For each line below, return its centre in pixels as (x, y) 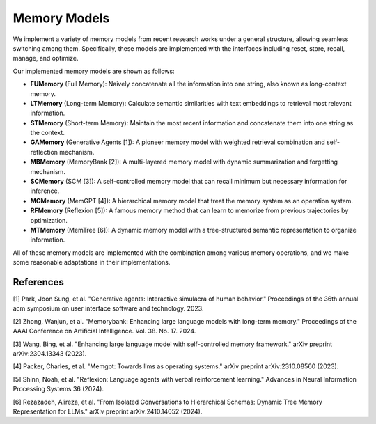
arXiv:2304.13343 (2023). (50, 354)
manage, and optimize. (46, 58)
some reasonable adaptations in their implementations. (92, 262)
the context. (48, 133)
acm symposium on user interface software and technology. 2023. (108, 308)
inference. (45, 191)
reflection (44, 152)
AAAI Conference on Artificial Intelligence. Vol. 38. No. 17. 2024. (104, 331)
